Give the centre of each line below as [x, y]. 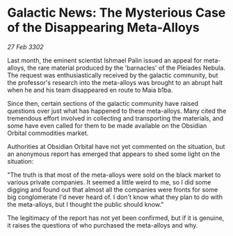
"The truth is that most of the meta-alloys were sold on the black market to [114, 175]
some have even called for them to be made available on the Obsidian [107, 125]
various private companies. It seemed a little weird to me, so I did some [109, 182]
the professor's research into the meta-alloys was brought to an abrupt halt [115, 82]
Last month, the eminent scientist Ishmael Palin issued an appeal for [105, 60]
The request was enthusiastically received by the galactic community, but [113, 75]
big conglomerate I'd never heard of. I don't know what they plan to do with [115, 197]
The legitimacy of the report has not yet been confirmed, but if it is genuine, [116, 218]
